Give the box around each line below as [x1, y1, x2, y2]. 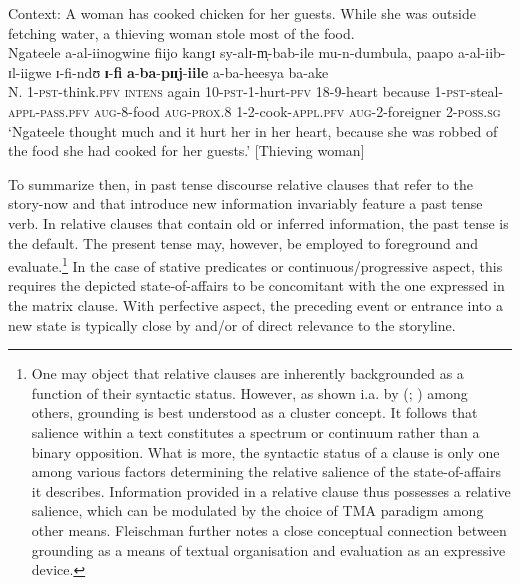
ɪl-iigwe [8, 61, 52, 82]
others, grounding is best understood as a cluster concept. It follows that [31, 402, 478, 423]
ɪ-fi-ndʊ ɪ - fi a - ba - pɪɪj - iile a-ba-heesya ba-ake [55, 61, 329, 82]
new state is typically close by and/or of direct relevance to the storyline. [8, 314, 456, 335]
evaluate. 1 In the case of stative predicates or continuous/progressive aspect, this [8, 253, 503, 276]
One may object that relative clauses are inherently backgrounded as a [31, 363, 464, 384]
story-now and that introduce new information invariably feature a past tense [8, 193, 483, 214]
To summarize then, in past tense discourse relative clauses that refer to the [8, 173, 474, 194]
